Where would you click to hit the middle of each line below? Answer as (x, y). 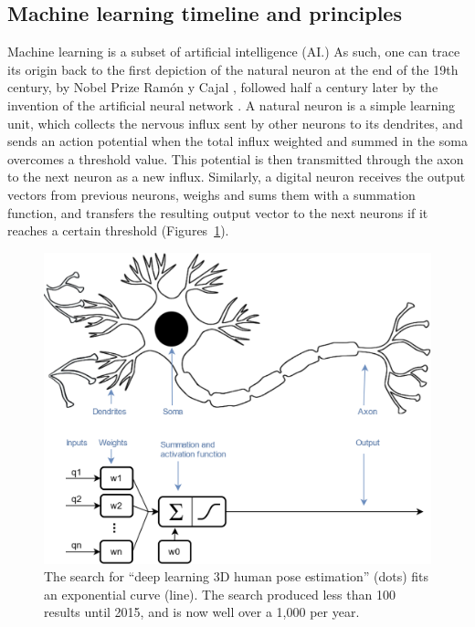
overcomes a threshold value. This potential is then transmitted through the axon (236, 158)
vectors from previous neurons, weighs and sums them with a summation (211, 194)
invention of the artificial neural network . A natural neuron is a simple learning (232, 104)
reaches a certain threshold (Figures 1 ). (118, 230)
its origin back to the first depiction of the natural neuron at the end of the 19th (233, 69)
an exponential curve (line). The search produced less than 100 (220, 594)
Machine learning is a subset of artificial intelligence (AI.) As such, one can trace (234, 52)
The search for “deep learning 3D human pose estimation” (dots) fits (237, 576)
